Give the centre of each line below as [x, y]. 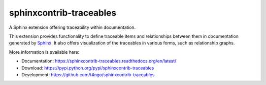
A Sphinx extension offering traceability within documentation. [72, 27]
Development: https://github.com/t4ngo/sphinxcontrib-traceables [88, 74]
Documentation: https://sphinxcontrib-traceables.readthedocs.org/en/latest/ [99, 61]
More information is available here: [44, 52]
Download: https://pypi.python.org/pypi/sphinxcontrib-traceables [88, 68]
